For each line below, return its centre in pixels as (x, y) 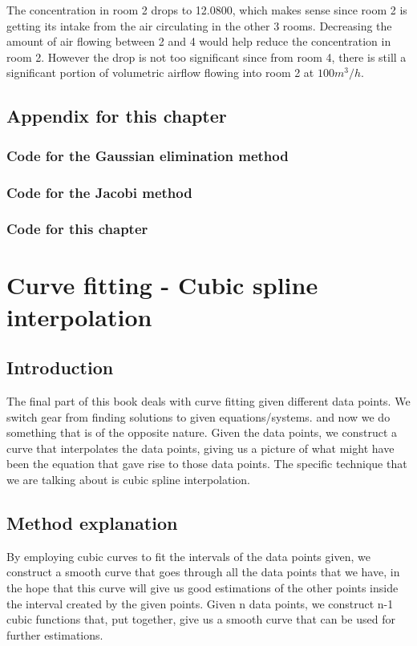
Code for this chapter (77, 229)
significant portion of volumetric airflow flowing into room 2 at (160, 73)
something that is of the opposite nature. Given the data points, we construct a (202, 432)
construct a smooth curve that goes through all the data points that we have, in (203, 572)
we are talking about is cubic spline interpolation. (128, 480)
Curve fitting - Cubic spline (162, 285)
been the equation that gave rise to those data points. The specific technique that (207, 464)
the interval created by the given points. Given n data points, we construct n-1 (200, 603)
